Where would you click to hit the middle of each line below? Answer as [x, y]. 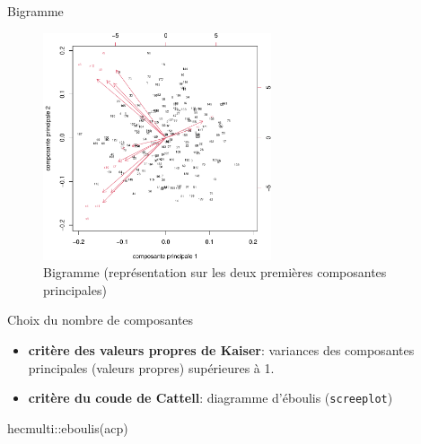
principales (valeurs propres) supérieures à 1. [151, 367]
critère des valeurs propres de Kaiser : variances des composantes [221, 350]
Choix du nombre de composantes [101, 320]
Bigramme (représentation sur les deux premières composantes [215, 272]
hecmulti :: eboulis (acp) [68, 427]
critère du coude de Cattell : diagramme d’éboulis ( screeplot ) [210, 398]
